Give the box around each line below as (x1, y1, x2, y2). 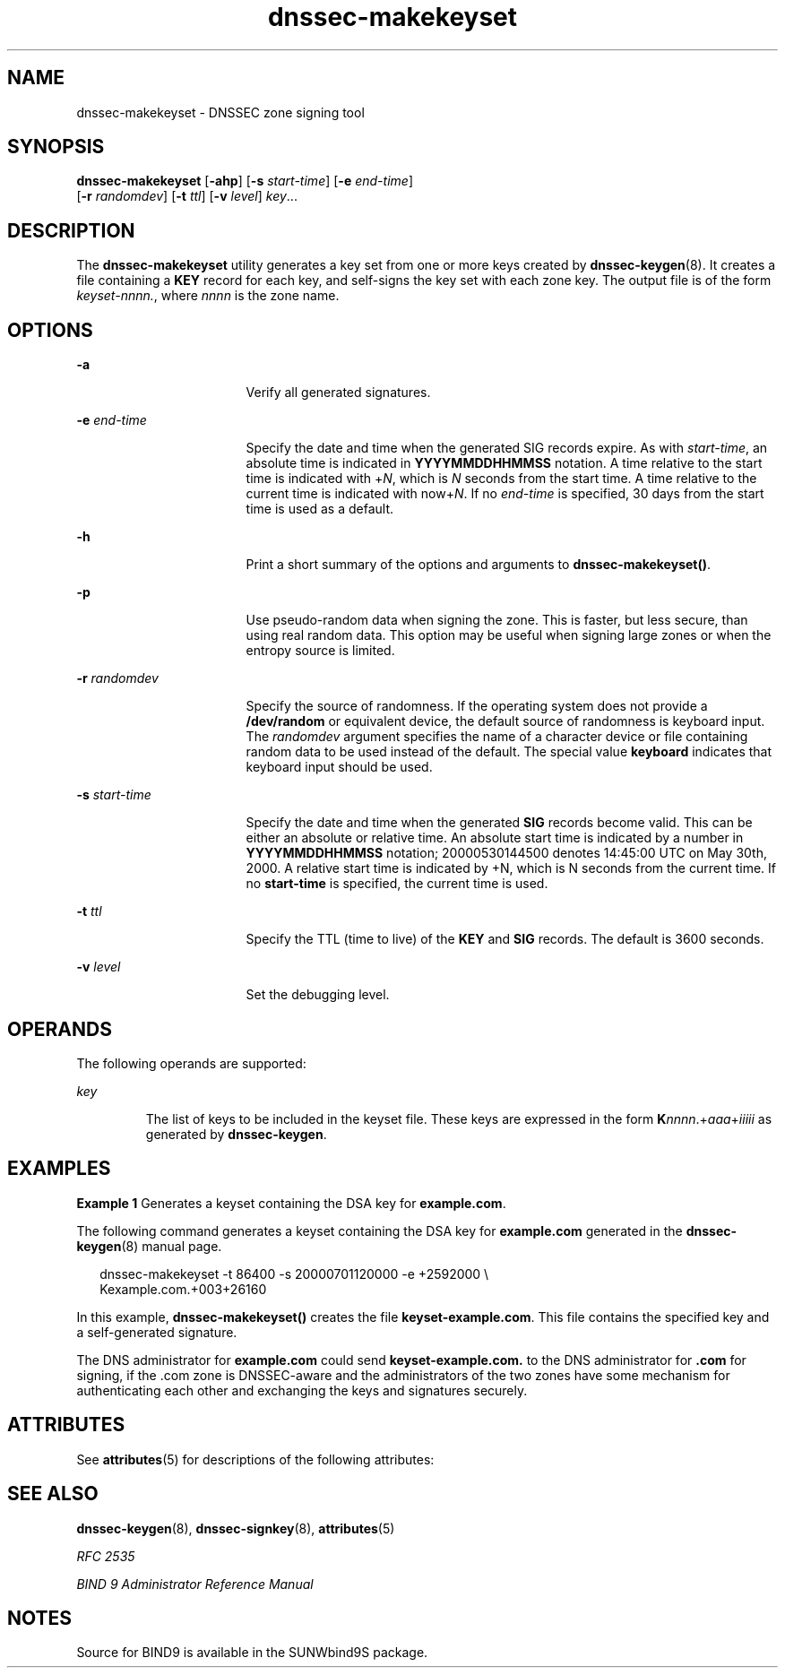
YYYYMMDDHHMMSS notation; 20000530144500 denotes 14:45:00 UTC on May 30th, (246, 845, 768, 861)
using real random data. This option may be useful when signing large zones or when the (246, 627, 772, 643)
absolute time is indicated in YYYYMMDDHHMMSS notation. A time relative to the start (246, 455, 763, 471)
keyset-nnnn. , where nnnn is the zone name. (76, 288, 340, 304)
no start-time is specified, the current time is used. (246, 876, 548, 892)
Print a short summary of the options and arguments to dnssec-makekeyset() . (246, 557, 712, 573)
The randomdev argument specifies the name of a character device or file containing (246, 729, 748, 745)
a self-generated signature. (76, 1324, 237, 1340)
